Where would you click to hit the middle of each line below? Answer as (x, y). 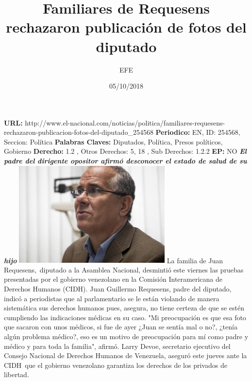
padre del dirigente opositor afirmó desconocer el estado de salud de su (126, 161)
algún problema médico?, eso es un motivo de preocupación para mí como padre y (126, 336)
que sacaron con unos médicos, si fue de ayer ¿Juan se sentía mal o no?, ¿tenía (121, 327)
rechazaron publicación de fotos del (126, 27)
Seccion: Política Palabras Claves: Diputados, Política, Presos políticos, (113, 141)
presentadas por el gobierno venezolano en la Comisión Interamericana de (113, 279)
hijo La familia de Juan (113, 260)
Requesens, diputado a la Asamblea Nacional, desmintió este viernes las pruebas (124, 269)
